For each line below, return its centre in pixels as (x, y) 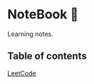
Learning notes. (30, 34)
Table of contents (47, 56)
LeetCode (22, 73)
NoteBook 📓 (43, 14)
